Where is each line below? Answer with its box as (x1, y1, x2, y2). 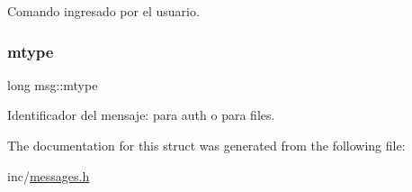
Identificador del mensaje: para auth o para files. (7, 105, 275, 124)
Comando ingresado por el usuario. (7, 2, 200, 20)
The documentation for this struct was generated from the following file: (7, 136, 406, 154)
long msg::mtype (7, 75, 98, 94)
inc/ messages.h (7, 166, 90, 185)
